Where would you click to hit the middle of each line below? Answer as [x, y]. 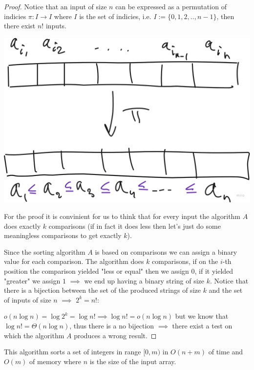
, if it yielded [214, 271]
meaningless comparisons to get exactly [63, 235]
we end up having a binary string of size [144, 280]
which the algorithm [34, 335]
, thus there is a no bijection [112, 325]
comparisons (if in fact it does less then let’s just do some [135, 226]
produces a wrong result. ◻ [115, 335]
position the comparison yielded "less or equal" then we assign [96, 271]
